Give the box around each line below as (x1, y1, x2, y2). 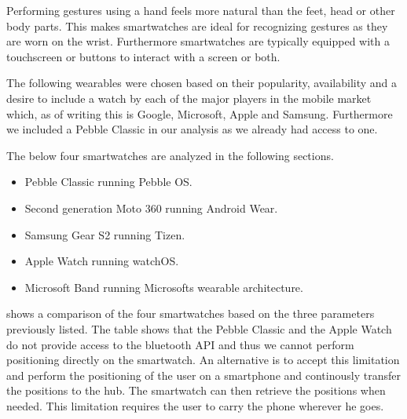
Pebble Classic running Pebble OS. (24, 173, 192, 190)
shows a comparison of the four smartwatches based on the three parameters (6, 305, 375, 322)
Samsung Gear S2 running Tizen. (24, 226, 185, 242)
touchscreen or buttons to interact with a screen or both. (6, 48, 280, 64)
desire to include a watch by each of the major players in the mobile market (6, 89, 372, 106)
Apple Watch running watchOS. (24, 253, 179, 269)
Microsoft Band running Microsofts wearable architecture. (24, 279, 303, 295)
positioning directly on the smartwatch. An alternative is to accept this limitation (6, 352, 400, 368)
